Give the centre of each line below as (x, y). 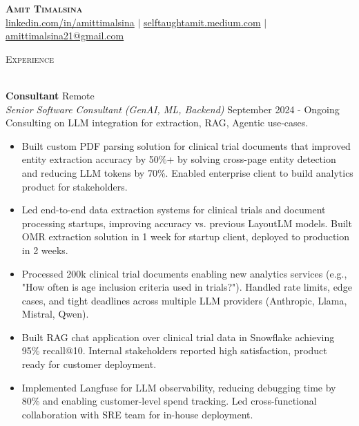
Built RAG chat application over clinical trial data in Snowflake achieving (178, 337)
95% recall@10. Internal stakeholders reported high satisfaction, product (174, 350)
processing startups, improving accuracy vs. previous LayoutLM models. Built (187, 223)
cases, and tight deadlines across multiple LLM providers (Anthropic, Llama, (184, 300)
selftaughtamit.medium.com (202, 22)
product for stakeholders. (75, 186)
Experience (30, 58)
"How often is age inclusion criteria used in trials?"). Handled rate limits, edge (187, 287)
